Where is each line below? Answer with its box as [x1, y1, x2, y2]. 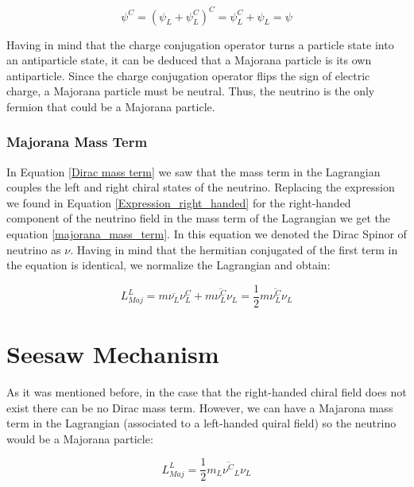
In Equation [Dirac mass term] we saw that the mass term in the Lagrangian [6, 163, 381, 180]
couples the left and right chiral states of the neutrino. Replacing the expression [6, 179, 395, 195]
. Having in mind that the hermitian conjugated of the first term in [70, 241, 398, 257]
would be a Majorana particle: [6, 430, 153, 446]
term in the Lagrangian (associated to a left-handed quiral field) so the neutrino [6, 415, 397, 431]
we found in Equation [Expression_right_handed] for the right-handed [6, 194, 351, 211]
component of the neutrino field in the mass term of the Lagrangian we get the [6, 210, 391, 226]
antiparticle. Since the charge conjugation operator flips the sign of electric [6, 67, 370, 83]
